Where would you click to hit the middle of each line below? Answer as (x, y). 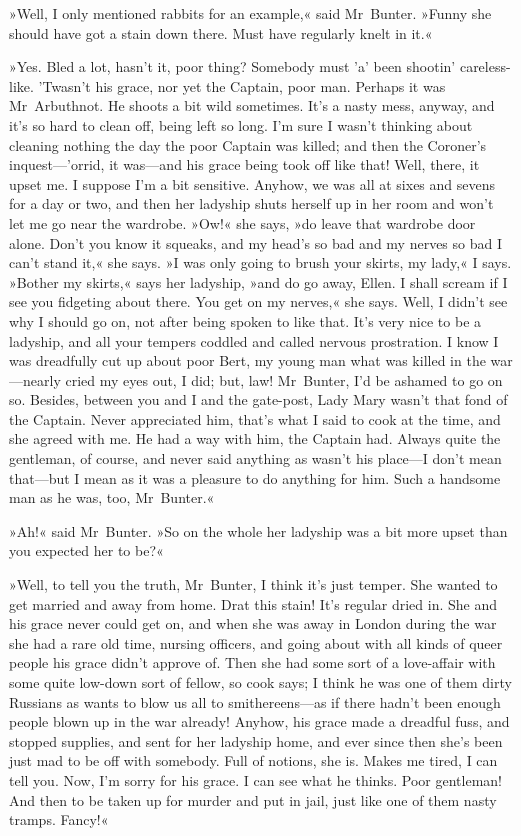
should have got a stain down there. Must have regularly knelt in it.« (221, 32)
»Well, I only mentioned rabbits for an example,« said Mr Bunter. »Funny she (250, 13)
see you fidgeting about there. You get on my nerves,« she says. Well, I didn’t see (258, 301)
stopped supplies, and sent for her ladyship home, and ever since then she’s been (256, 740)
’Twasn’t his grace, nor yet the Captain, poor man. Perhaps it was (242, 85)
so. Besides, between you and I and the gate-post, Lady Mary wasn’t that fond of (258, 399)
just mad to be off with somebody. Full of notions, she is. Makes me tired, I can (253, 760)
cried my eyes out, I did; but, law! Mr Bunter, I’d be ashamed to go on (284, 379)
